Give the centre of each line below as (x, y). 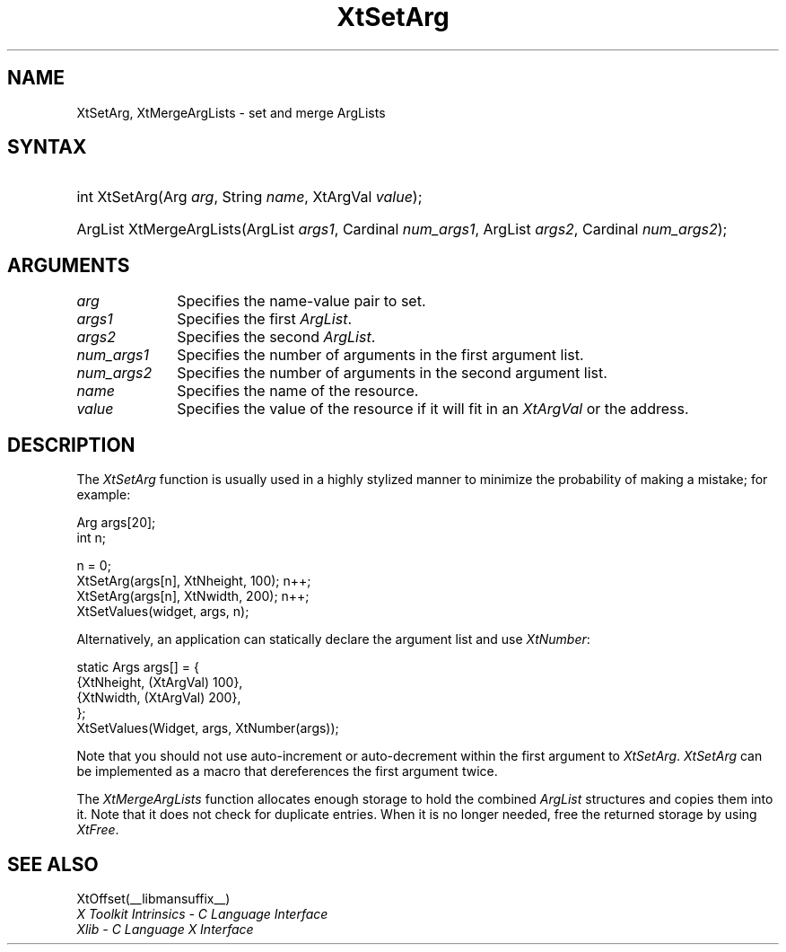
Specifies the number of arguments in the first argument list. (380, 355)
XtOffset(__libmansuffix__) (153, 898)
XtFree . (98, 830)
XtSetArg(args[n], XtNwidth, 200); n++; (193, 596)
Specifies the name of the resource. (298, 391)
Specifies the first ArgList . (265, 319)
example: (104, 495)
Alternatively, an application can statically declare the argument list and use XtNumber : (333, 639)
